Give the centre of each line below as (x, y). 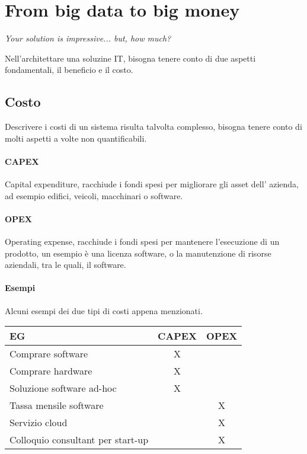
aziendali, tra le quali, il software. (65, 265)
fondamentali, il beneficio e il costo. (69, 70)
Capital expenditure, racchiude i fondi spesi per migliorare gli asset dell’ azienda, (152, 184)
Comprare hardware (51, 371)
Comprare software (49, 354)
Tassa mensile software (57, 405)
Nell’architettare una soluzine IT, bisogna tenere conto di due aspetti (130, 58)
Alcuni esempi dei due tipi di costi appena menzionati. (104, 310)
